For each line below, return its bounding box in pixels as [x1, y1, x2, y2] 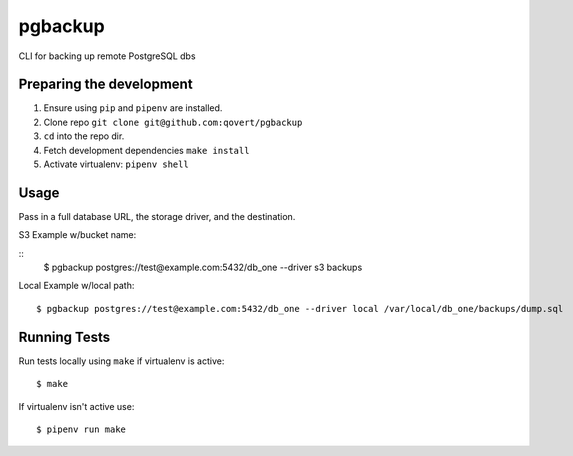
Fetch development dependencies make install [43, 144, 250, 156]
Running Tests [18, 328, 110, 345]
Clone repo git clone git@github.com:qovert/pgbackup [43, 116, 303, 128]
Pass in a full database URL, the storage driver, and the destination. [18, 210, 296, 222]
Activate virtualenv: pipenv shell [43, 158, 189, 170]
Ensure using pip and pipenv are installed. [43, 102, 223, 114]
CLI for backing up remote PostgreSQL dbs [18, 50, 196, 62]
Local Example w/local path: [18, 280, 135, 292]
